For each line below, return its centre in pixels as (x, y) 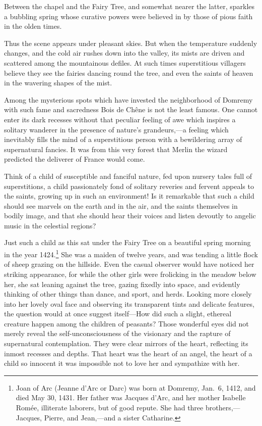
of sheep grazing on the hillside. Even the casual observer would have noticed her (129, 264)
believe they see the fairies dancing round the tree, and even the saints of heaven (129, 73)
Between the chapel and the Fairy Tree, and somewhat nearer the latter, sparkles (129, 6)
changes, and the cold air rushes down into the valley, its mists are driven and (124, 53)
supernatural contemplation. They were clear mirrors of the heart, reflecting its (126, 343)
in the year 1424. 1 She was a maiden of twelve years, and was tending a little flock (131, 253)
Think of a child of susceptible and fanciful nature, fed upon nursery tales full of (128, 176)
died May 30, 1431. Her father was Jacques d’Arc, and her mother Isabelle (131, 397)
